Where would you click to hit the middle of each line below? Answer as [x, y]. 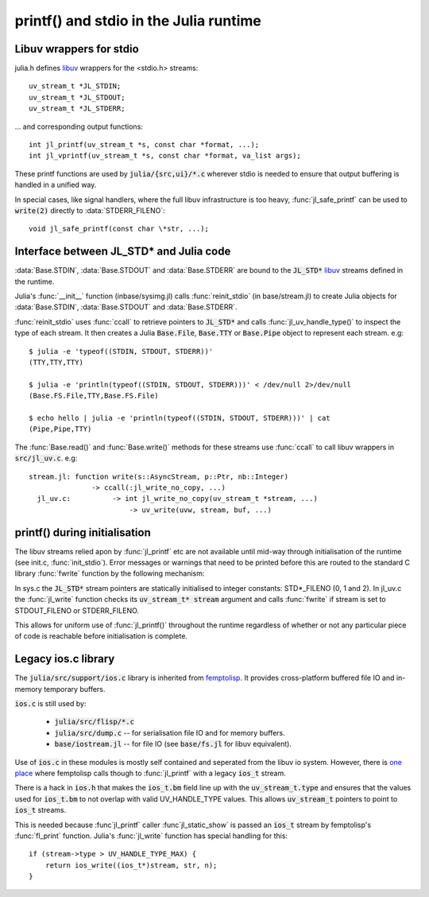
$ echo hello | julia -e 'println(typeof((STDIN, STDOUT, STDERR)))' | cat [180, 418]
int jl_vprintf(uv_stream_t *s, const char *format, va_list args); [165, 156]
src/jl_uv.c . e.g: [46, 458]
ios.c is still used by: [50, 704]
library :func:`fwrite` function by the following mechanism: [110, 573]
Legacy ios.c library [65, 659]
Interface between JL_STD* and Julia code [123, 252]
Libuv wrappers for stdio [77, 49]
